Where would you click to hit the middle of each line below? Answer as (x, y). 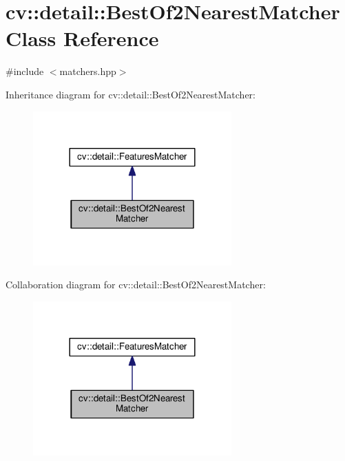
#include (25, 71)
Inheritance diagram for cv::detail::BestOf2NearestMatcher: (131, 94)
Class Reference (82, 38)
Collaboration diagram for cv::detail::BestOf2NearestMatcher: (136, 285)
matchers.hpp (88, 71)
